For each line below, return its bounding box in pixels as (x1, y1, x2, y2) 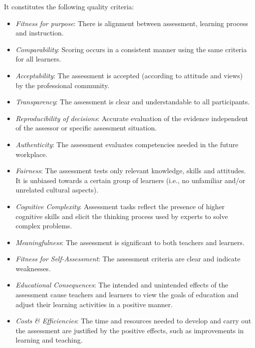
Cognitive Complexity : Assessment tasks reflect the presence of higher (15, 201, 225, 211)
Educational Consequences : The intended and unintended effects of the (15, 280, 228, 290)
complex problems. (15, 221, 72, 231)
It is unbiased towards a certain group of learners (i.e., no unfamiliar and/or (15, 175, 246, 185)
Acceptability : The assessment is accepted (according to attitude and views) (15, 70, 243, 80)
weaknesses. (15, 263, 51, 273)
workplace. (15, 149, 48, 159)
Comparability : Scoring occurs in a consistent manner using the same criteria (15, 44, 247, 54)
